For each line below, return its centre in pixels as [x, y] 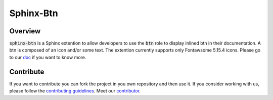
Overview [25, 31]
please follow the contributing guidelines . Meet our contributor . [75, 91]
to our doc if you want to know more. [48, 57]
